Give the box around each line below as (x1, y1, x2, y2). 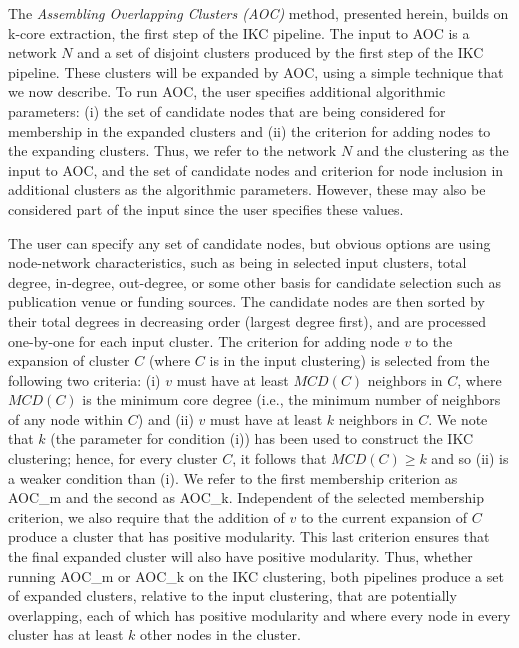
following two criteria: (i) (8, 369, 161, 390)
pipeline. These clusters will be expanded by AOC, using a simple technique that (8, 61, 504, 82)
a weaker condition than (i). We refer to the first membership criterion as (8, 467, 458, 488)
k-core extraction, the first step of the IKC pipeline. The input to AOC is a (8, 22, 470, 43)
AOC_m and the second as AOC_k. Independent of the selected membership (8, 487, 484, 508)
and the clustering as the (356, 140, 509, 161)
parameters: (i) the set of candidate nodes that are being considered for (8, 100, 446, 121)
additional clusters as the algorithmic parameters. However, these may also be (8, 179, 486, 200)
